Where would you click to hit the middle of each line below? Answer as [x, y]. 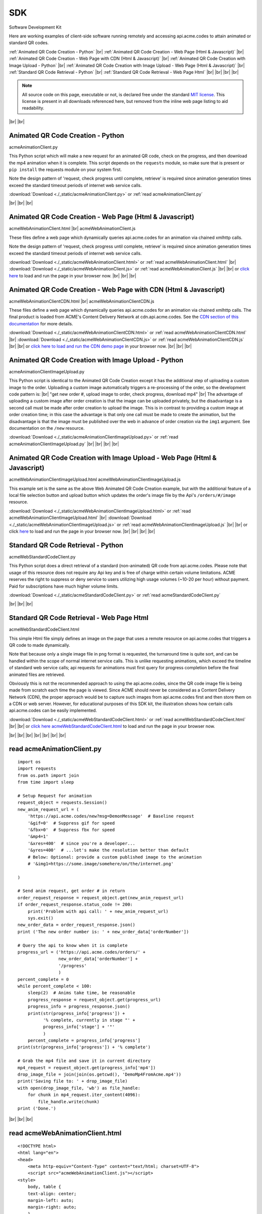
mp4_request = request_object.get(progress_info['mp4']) [87, 1068]
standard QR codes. [29, 43]
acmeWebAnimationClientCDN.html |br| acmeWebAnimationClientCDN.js [82, 301]
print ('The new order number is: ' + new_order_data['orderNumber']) [103, 932]
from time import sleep [46, 782]
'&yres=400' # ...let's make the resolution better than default [108, 850]
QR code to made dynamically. [40, 645]
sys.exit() [41, 918]
